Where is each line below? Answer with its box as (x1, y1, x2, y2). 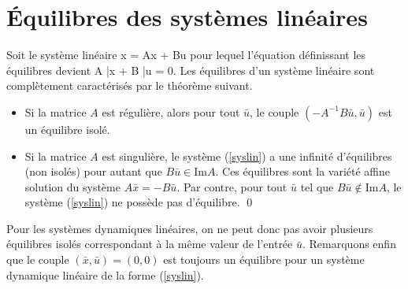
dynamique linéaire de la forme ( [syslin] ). (6, 266, 204, 283)
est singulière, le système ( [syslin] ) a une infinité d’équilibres (102, 147, 392, 164)
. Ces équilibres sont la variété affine (215, 163, 391, 180)
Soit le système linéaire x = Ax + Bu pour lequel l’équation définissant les (6, 46, 366, 63)
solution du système (24, 178, 121, 195)
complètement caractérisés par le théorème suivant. (6, 77, 253, 94)
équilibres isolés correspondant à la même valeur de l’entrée (6, 235, 293, 252)
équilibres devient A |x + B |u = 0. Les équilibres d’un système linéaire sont (6, 61, 375, 78)
